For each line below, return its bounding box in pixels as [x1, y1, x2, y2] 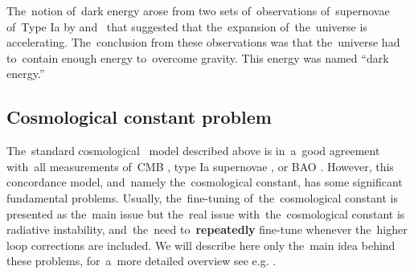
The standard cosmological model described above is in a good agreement [6, 142, 380, 159]
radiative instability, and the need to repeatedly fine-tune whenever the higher [6, 221, 408, 238]
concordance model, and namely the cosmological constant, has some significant [6, 174, 403, 190]
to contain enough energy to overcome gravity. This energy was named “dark [6, 49, 389, 66]
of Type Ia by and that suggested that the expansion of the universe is [6, 18, 367, 35]
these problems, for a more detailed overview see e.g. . [6, 252, 277, 269]
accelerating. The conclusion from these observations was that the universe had [6, 34, 400, 51]
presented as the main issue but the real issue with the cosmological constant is [6, 205, 405, 222]
